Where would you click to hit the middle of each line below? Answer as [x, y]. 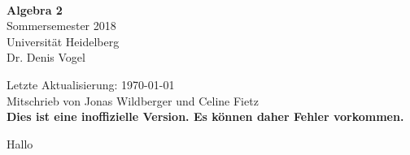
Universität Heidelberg [63, 41]
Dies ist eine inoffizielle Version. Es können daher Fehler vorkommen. [205, 116]
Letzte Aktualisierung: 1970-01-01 [91, 84]
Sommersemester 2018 [61, 26]
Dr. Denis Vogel [46, 57]
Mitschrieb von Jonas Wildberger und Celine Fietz [133, 100]
